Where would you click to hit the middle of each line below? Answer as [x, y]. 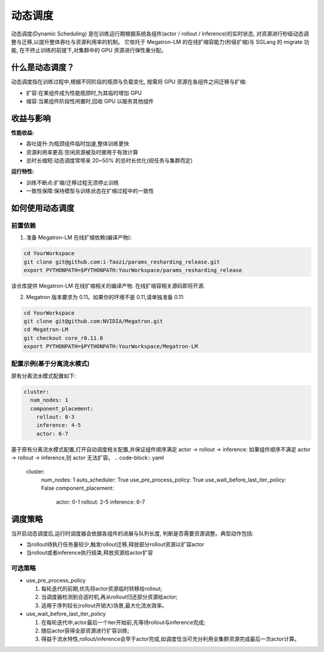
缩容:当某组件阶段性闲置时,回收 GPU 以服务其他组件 [90, 101]
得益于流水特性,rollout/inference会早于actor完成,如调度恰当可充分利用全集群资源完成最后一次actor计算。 [170, 639]
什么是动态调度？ [43, 68]
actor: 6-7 [52, 433]
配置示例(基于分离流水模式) [50, 364]
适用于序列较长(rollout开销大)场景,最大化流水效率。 [104, 605]
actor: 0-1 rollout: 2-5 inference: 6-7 [100, 502]
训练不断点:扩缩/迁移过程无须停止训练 [73, 183]
